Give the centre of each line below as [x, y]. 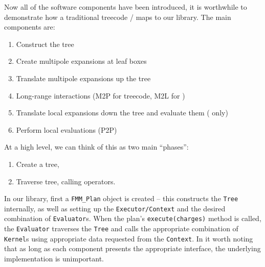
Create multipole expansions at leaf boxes [81, 61]
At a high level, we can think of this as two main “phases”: [96, 147]
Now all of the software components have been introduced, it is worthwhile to [126, 7]
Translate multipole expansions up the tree [83, 78]
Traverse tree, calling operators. [66, 181]
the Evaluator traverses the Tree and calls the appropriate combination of [121, 228]
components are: [30, 27]
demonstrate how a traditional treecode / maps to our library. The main [118, 17]
